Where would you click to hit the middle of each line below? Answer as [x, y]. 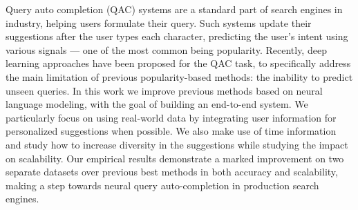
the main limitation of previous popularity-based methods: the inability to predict [179, 76]
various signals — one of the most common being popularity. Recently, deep [166, 49]
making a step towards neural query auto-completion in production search [162, 185]
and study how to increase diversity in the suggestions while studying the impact [177, 144]
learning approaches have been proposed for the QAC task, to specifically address [178, 63]
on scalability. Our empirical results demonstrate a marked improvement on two [175, 158]
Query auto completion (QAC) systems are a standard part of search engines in [174, 9]
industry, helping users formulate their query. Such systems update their [159, 22]
